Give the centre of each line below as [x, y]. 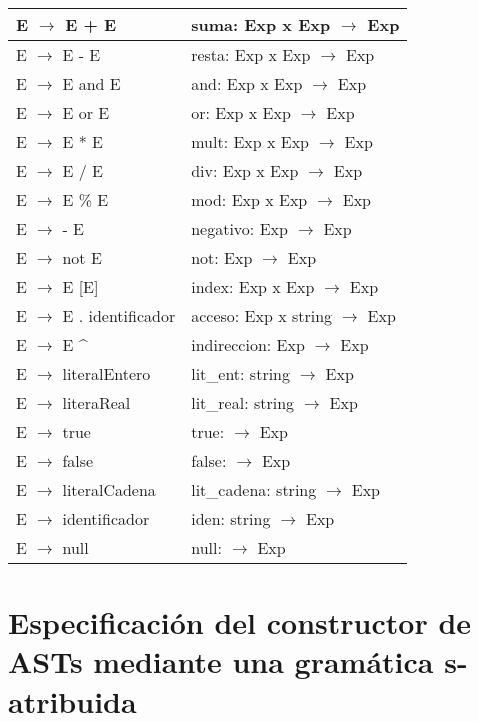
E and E [91, 83]
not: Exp [222, 257]
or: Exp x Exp [241, 112]
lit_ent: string [241, 373]
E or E [86, 112]
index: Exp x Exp [253, 286]
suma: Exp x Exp [261, 24]
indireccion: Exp [248, 344]
